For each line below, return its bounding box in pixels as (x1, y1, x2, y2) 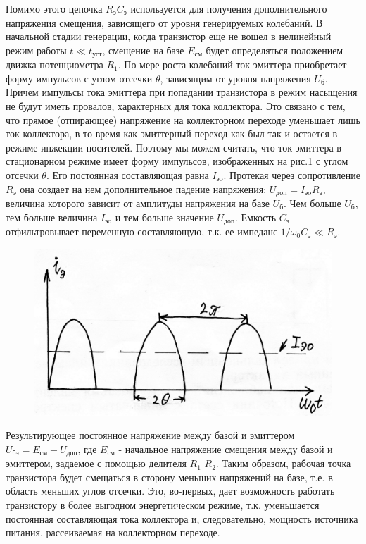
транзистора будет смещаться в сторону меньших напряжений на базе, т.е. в (6, 469, 333, 484)
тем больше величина (6, 209, 98, 224)
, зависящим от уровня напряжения (160, 70, 311, 85)
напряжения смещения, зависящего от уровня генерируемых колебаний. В (6, 15, 323, 30)
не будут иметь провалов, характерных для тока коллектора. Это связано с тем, (6, 99, 346, 113)
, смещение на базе (102, 42, 184, 57)
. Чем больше (283, 196, 341, 211)
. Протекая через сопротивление (223, 167, 361, 182)
